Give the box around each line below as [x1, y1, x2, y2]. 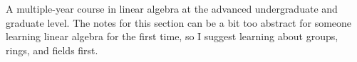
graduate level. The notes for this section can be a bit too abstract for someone [6, 15, 352, 30]
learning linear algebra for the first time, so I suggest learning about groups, [6, 29, 338, 44]
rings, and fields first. [6, 42, 98, 57]
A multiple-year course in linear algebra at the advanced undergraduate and [6, 1, 338, 15]
